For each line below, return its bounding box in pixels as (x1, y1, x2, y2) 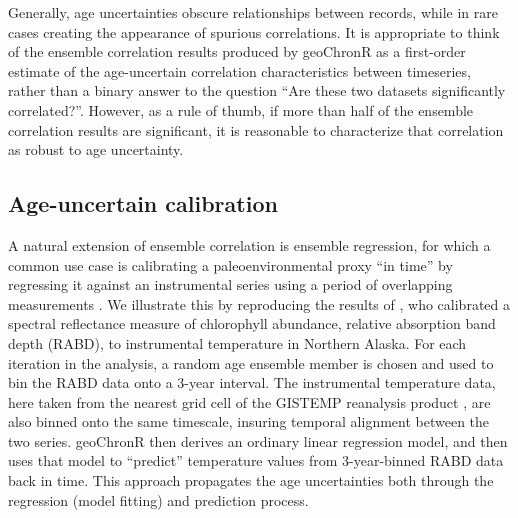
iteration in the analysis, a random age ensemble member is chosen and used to (8, 352, 494, 373)
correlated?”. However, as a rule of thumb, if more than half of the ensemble (8, 99, 474, 120)
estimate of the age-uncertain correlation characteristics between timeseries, (8, 60, 471, 81)
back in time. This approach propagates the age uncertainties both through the (8, 470, 494, 491)
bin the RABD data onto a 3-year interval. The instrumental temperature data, (8, 372, 496, 393)
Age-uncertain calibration (8, 188, 278, 219)
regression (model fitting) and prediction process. (8, 489, 309, 510)
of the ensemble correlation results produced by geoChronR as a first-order (8, 41, 466, 62)
